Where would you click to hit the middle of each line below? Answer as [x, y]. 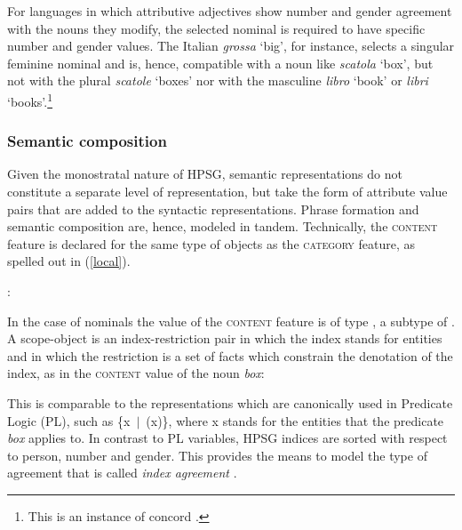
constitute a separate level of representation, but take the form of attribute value [227, 192]
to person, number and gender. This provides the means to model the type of [217, 455]
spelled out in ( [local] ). [69, 261]
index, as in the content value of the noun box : [136, 373]
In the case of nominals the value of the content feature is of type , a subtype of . [231, 321]
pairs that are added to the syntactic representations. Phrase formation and [213, 209]
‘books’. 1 [30, 100]
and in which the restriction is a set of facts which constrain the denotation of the [230, 355]
